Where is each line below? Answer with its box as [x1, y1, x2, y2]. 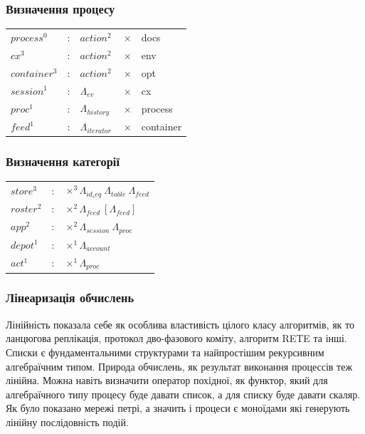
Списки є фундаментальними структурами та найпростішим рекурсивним [6, 344, 324, 359]
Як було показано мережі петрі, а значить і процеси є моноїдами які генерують [6, 401, 350, 415]
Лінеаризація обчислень [6, 289, 134, 306]
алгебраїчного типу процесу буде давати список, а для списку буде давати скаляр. [6, 386, 361, 401]
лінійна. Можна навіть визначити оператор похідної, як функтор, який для [6, 373, 328, 388]
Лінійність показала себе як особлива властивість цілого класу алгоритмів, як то [6, 316, 355, 331]
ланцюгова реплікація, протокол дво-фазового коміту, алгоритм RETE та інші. [6, 331, 347, 346]
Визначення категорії [6, 153, 120, 170]
